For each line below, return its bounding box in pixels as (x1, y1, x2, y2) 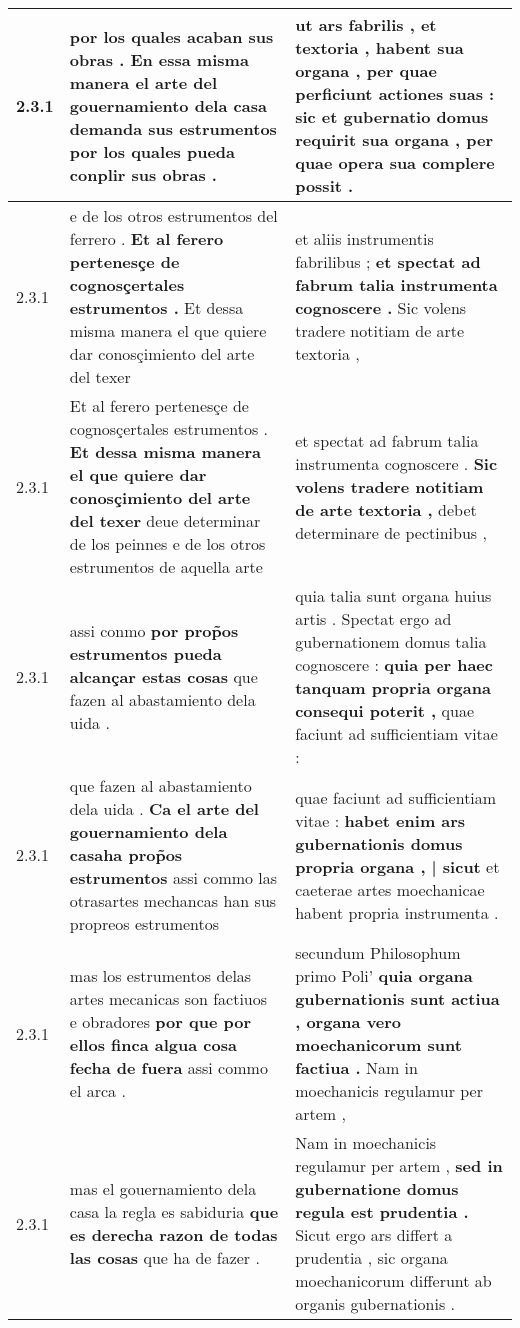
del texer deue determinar (69, 509, 261, 532)
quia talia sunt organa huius (295, 584, 492, 607)
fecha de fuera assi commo (69, 1056, 268, 1079)
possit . (295, 174, 354, 197)
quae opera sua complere (295, 151, 495, 174)
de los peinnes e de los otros (69, 532, 266, 555)
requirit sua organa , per (295, 128, 493, 151)
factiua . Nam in (295, 1056, 418, 1079)
